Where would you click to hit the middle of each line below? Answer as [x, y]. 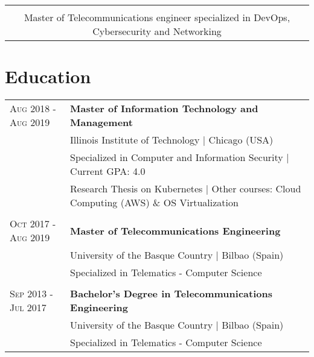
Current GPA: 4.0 [108, 171]
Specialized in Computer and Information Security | [180, 157]
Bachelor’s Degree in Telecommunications [171, 294]
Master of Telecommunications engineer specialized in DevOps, [157, 17]
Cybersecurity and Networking [157, 31]
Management [101, 122]
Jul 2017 [28, 308]
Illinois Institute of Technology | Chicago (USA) [172, 140]
